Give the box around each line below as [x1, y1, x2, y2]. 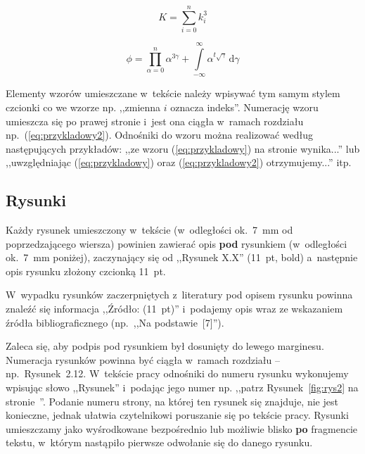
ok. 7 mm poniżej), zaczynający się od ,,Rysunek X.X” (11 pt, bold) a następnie [6, 250, 358, 265]
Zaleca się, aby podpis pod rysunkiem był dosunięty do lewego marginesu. [6, 339, 324, 353]
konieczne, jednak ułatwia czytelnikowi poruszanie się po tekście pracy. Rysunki [6, 408, 349, 422]
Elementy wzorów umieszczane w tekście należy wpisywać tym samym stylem [6, 86, 340, 101]
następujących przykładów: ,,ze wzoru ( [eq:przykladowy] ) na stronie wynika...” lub [6, 141, 360, 156]
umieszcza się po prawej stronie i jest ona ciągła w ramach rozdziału [6, 113, 304, 128]
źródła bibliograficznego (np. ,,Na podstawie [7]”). [6, 315, 224, 329]
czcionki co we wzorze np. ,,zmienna [6, 99, 161, 114]
